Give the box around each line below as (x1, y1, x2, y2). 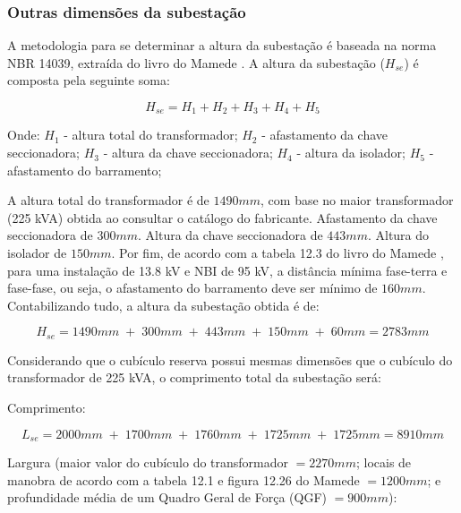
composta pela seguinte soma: (7, 71, 170, 90)
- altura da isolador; (296, 143, 406, 162)
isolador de (7, 244, 67, 262)
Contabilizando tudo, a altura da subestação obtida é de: (7, 295, 320, 314)
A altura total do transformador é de (7, 191, 209, 209)
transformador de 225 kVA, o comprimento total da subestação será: (7, 368, 381, 387)
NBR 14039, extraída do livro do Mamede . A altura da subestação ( (7, 53, 385, 72)
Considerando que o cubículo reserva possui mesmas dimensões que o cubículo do (7, 350, 453, 369)
